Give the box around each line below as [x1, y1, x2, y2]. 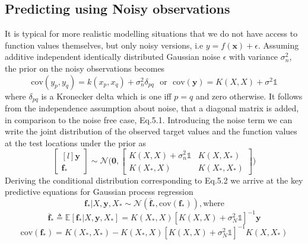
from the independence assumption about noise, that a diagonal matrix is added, [5, 102, 299, 114]
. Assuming [258, 38, 299, 51]
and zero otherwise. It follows [195, 89, 303, 102]
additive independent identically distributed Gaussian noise [5, 50, 220, 63]
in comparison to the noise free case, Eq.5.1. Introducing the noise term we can [5, 113, 293, 126]
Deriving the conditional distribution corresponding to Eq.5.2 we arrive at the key [5, 174, 303, 186]
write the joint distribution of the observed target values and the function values [5, 125, 297, 137]
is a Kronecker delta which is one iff [41, 89, 172, 102]
